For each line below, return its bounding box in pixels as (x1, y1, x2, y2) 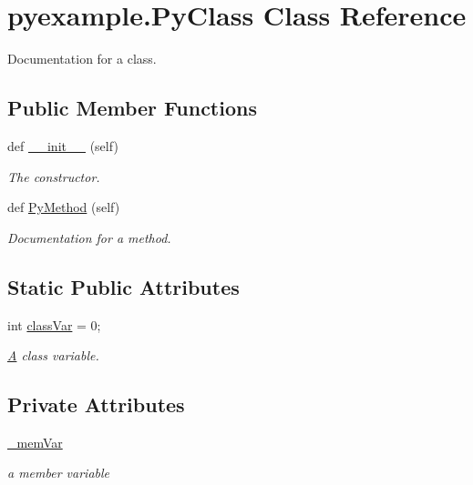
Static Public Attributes (7, 272, 240, 300)
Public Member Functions (7, 94, 257, 122)
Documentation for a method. (7, 227, 171, 247)
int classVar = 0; (7, 315, 101, 334)
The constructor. (7, 167, 100, 186)
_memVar (7, 432, 63, 451)
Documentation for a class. (7, 49, 157, 68)
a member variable (7, 463, 110, 482)
